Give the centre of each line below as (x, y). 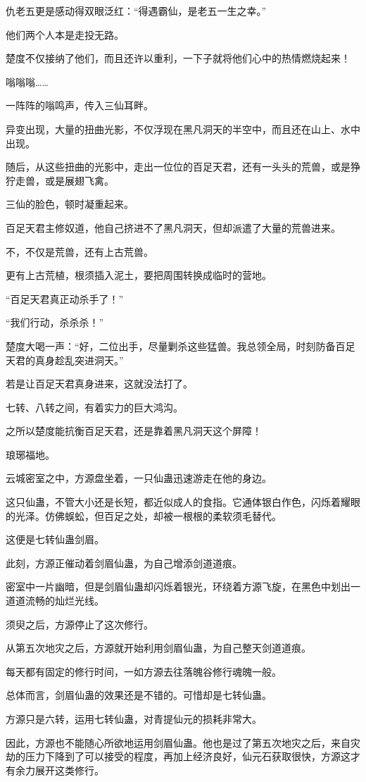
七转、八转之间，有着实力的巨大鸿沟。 (94, 407)
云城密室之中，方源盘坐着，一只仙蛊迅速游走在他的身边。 (139, 478)
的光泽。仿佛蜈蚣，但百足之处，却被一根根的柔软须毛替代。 (144, 515)
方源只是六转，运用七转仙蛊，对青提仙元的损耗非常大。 (134, 719)
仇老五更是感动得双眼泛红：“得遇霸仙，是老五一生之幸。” (136, 11)
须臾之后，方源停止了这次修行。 (80, 624)
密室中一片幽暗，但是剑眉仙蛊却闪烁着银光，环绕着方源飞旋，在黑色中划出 (178, 586)
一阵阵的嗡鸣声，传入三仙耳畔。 (80, 105)
